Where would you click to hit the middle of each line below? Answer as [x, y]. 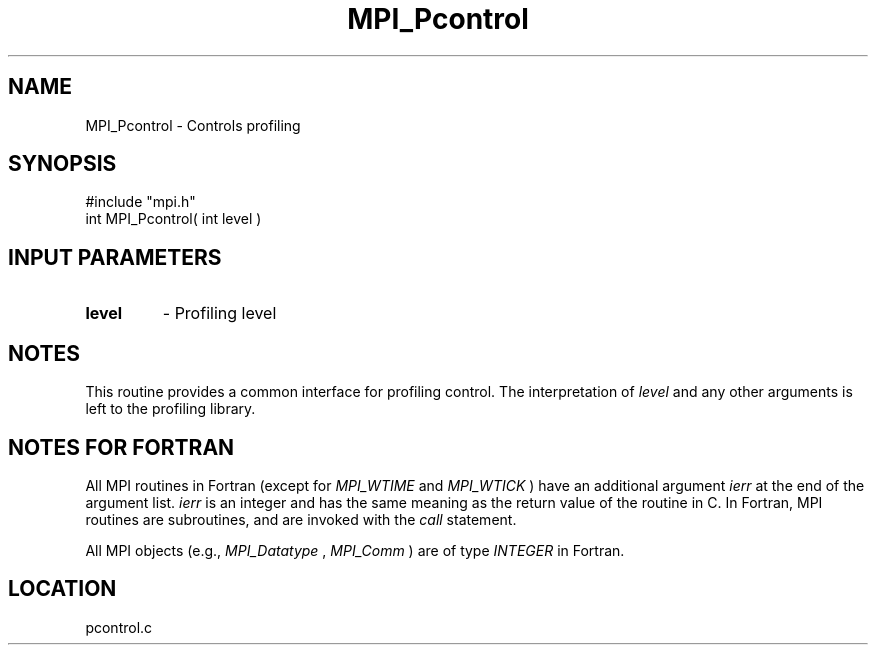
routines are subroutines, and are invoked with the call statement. [301, 519]
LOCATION [62, 589]
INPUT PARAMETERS [115, 257]
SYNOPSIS [62, 164]
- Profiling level [219, 313]
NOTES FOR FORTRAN [121, 447]
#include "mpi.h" [140, 202]
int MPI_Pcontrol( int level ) [173, 219]
